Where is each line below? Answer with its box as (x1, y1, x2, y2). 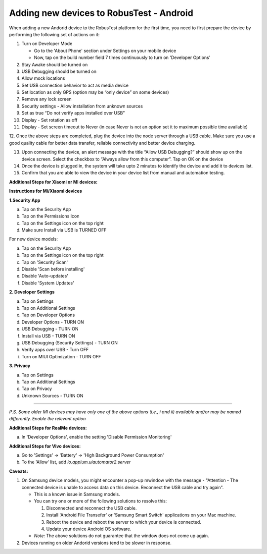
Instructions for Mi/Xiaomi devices (9, 188, 83, 194)
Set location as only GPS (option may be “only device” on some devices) (21, 89, 169, 95)
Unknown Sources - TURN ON (21, 392, 84, 398)
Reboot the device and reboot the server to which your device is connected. (46, 519, 201, 525)
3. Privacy (9, 363, 31, 369)
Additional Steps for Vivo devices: (9, 443, 81, 449)
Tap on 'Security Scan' (21, 259, 68, 265)
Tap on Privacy (21, 386, 52, 391)
